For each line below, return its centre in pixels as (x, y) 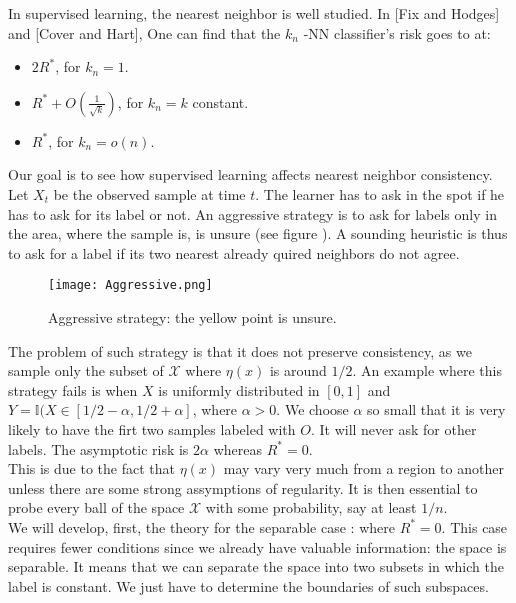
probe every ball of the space (96, 507)
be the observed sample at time (149, 193)
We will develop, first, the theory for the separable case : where (201, 526)
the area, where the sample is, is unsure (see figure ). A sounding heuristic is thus (258, 233)
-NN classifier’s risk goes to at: (397, 32)
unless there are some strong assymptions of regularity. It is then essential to (243, 487)
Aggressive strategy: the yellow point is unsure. (192, 317)
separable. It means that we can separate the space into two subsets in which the (256, 566)
